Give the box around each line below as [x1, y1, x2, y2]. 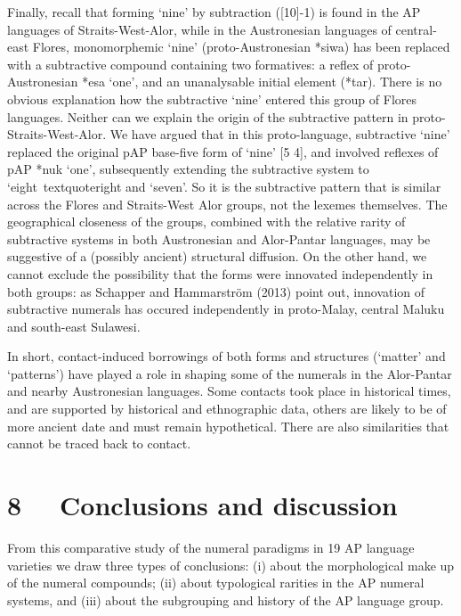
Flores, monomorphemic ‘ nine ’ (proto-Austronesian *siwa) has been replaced [32, 37, 450, 56]
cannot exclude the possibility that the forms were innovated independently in [7, 264, 433, 283]
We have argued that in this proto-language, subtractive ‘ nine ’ [109, 125, 450, 144]
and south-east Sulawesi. [7, 316, 141, 335]
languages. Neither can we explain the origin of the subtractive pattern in [7, 107, 408, 126]
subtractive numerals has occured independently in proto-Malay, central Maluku [7, 300, 445, 318]
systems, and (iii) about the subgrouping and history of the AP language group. [7, 590, 444, 609]
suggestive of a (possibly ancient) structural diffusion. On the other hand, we [7, 247, 427, 266]
